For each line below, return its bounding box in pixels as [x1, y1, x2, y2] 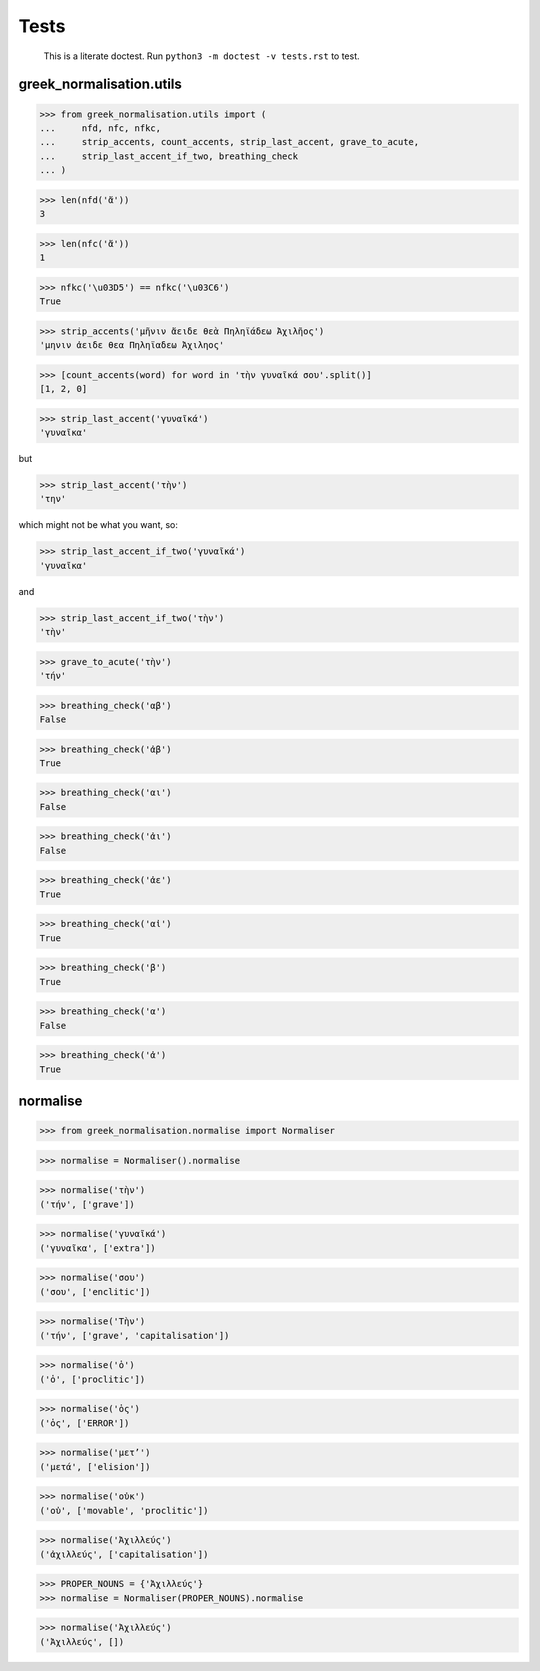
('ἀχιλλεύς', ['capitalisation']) [39, 1548, 209, 1560]
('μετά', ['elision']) [39, 1461, 151, 1472]
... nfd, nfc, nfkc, [39, 122, 162, 134]
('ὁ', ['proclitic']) [39, 1373, 146, 1385]
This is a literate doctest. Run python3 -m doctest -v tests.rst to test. [43, 50, 360, 62]
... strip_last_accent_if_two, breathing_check [39, 150, 299, 162]
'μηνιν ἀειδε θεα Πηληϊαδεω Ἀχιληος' [39, 339, 225, 350]
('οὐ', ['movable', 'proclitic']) [39, 1505, 209, 1516]
